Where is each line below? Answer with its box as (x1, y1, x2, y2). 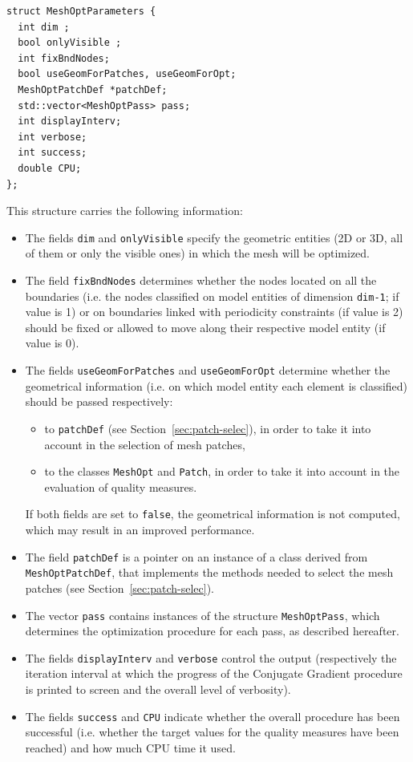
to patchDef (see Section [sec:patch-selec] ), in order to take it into (44, 420, 371, 436)
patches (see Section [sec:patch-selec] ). (25, 579, 214, 596)
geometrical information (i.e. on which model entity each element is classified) (25, 377, 408, 394)
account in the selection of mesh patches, (44, 436, 245, 452)
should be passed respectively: (25, 393, 173, 410)
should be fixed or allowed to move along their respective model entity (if (25, 318, 386, 335)
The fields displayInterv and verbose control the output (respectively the (25, 649, 397, 666)
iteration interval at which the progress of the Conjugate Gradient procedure (25, 665, 403, 682)
